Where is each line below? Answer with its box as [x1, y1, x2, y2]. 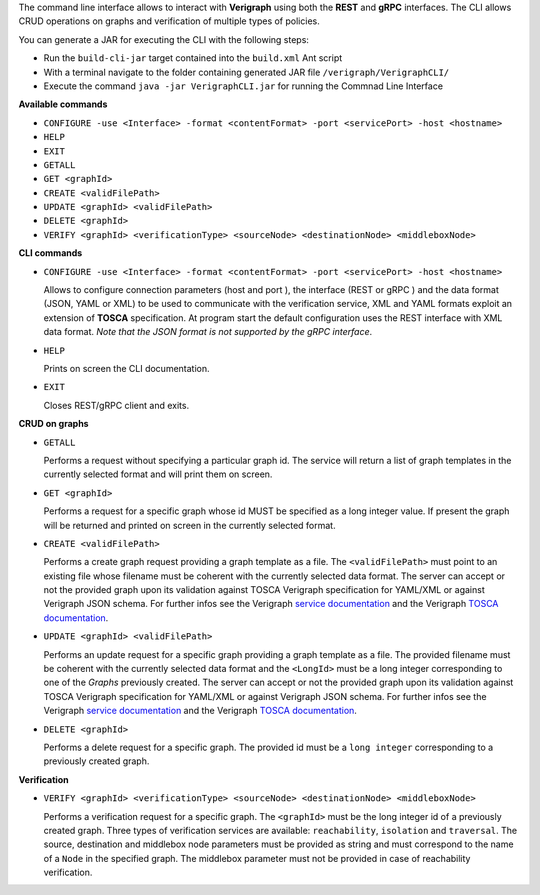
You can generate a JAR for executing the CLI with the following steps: [18, 33, 310, 45]
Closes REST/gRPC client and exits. [43, 399, 190, 411]
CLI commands [18, 247, 83, 259]
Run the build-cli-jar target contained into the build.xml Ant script [43, 52, 343, 64]
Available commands [18, 98, 108, 110]
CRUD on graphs [18, 418, 89, 430]
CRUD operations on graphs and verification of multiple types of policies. [18, 15, 320, 27]
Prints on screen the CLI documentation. [43, 362, 210, 374]
